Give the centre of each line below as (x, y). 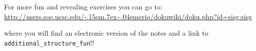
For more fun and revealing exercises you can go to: (83, 6)
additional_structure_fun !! (49, 42)
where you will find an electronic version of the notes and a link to (106, 33)
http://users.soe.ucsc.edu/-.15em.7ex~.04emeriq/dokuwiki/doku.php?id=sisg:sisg (128, 16)
